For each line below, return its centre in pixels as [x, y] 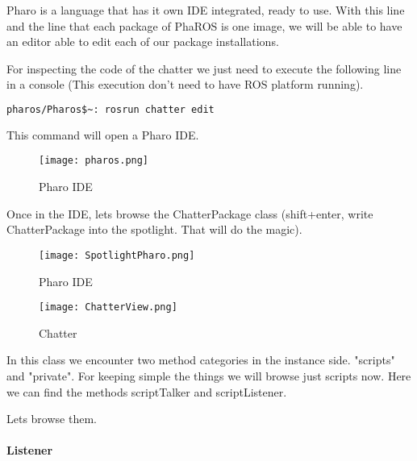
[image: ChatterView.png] [108, 307]
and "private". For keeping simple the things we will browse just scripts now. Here [209, 375]
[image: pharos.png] [94, 161]
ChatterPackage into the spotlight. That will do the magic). [154, 229]
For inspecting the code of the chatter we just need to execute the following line [204, 68]
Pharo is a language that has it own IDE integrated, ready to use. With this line [206, 10]
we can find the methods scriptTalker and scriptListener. [147, 391]
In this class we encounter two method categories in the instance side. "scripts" [201, 360]
